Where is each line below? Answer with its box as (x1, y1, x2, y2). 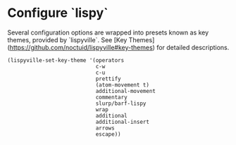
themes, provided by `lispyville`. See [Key (7, 35, 128, 44)
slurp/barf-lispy (95, 100, 147, 107)
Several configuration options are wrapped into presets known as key (7, 28, 209, 37)
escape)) (95, 130, 121, 138)
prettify (95, 75, 121, 82)
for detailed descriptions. (156, 43, 230, 51)
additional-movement (95, 87, 156, 94)
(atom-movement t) (95, 81, 150, 89)
